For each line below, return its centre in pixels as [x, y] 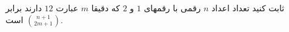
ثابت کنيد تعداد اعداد [248, 8]
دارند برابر [24, 8]
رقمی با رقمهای [172, 8]
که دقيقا [105, 8]
